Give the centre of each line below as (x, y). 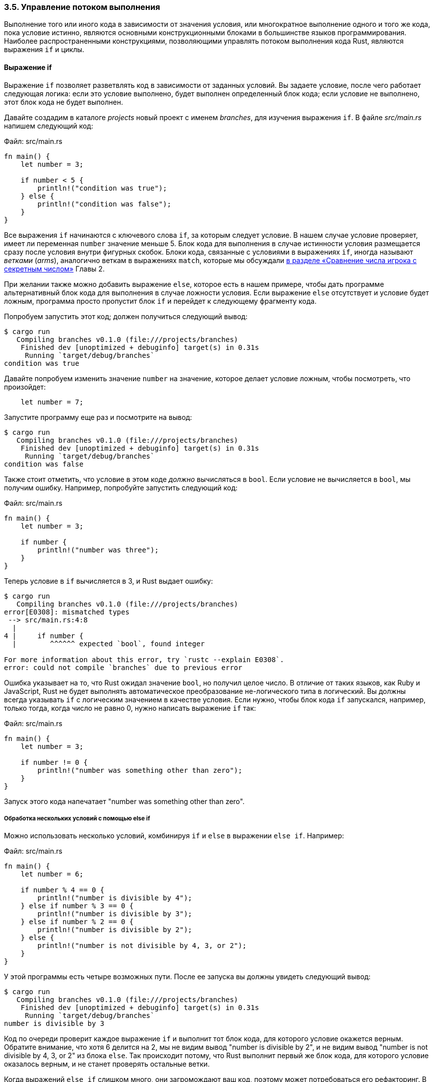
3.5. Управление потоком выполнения (82, 7)
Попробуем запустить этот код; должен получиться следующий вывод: (126, 316)
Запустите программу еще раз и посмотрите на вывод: (98, 417)
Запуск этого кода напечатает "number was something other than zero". (124, 801)
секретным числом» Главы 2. (54, 269)
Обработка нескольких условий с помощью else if (77, 818)
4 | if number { (44, 636)
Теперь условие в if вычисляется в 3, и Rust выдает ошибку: (109, 581)
